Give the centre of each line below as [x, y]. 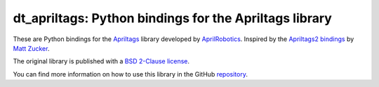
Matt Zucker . [31, 48]
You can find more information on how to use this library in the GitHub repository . [131, 74]
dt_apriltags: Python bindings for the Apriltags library [173, 18]
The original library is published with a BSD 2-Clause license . [101, 61]
